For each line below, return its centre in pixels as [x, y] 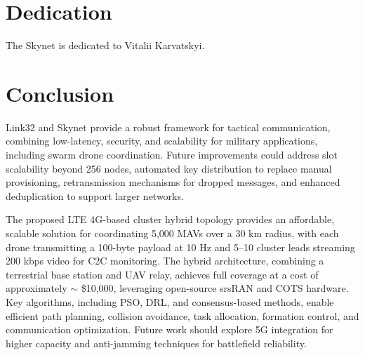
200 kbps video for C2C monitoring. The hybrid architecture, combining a [165, 261]
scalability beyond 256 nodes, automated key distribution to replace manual [169, 168]
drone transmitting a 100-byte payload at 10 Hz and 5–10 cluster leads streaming [180, 247]
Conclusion [60, 93]
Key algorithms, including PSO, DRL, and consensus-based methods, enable [170, 301]
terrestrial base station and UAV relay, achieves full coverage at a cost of [162, 274]
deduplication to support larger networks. [95, 195]
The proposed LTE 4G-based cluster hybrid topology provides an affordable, [170, 219]
